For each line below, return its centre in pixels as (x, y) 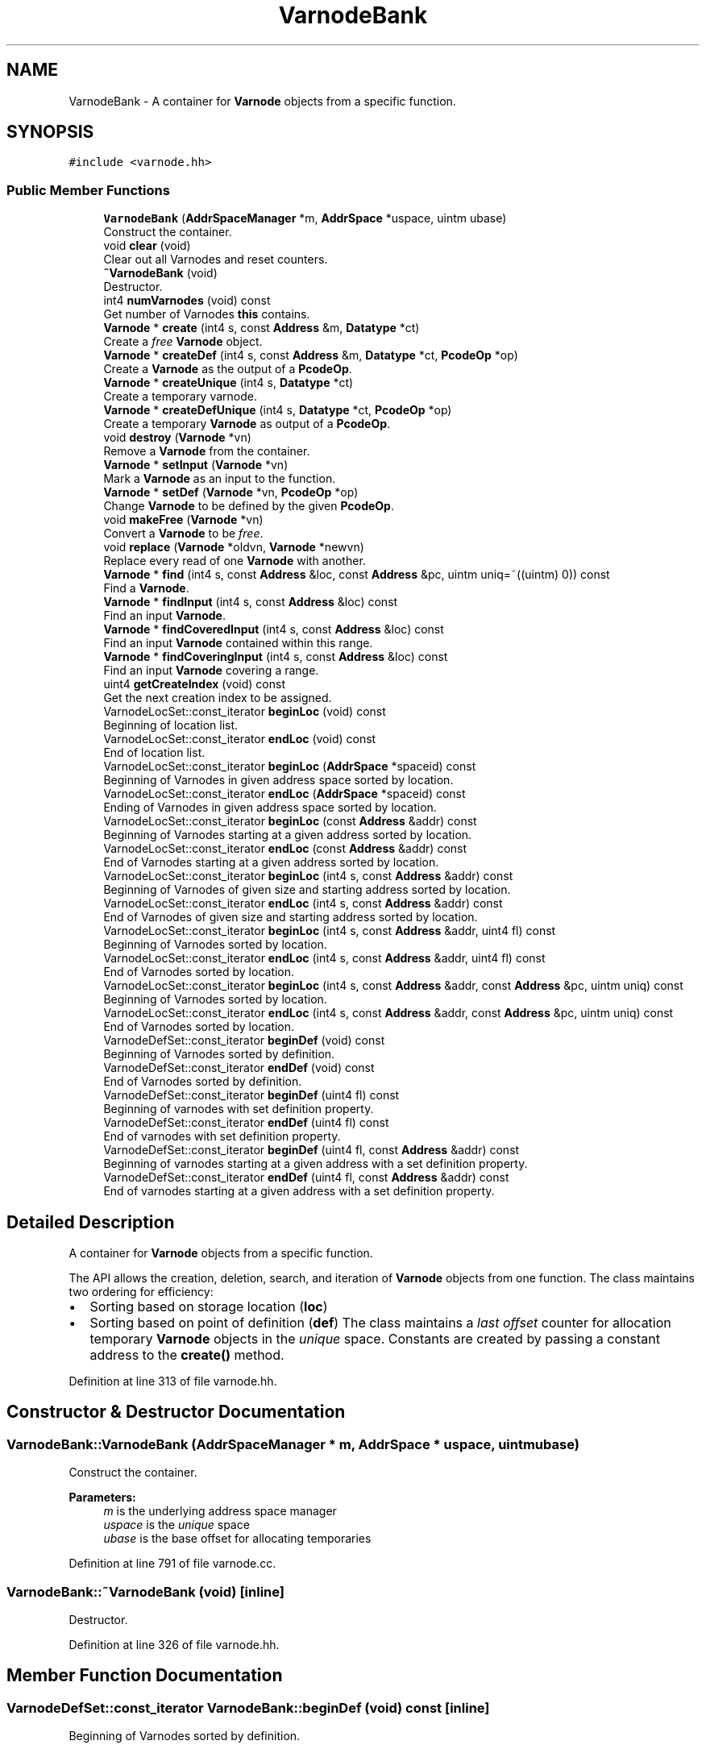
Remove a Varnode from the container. (207, 451)
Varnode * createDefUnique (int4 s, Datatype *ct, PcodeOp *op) (278, 410)
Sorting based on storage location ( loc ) (209, 1307)
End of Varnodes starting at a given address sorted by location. (271, 862)
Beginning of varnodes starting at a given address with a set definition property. (316, 1164)
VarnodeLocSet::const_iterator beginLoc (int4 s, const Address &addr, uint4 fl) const (330, 931)
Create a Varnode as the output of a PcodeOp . (228, 369)
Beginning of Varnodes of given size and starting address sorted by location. (307, 890)
